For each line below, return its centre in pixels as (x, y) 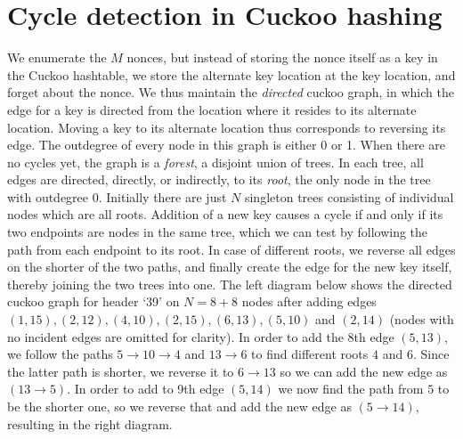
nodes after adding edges (309, 301)
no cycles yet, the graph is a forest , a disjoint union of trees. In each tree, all (215, 162)
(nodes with (422, 319)
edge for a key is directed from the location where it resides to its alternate (212, 109)
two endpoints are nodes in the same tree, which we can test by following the (218, 232)
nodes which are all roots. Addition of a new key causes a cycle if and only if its (225, 214)
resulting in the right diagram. (90, 423)
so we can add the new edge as (364, 371)
